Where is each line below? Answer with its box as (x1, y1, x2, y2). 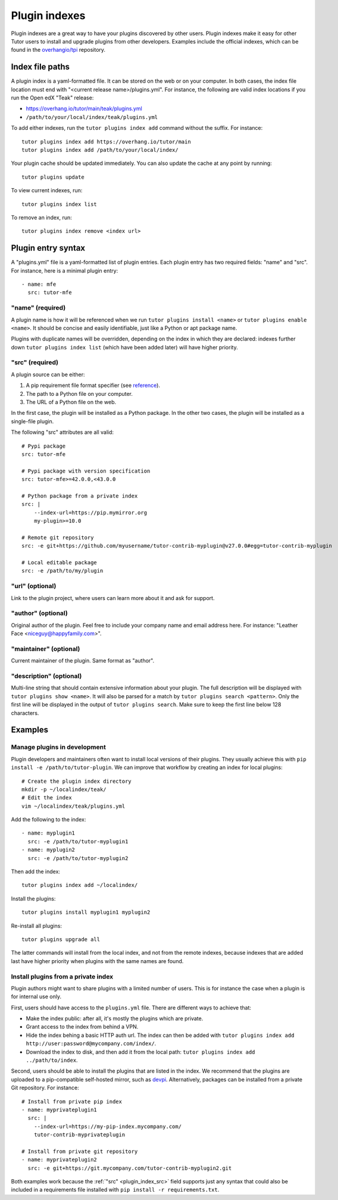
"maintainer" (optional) (11, 645, 80, 653)
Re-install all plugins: (11, 922, 62, 929)
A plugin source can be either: (11, 371, 85, 378)
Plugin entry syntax (11, 243, 86, 253)
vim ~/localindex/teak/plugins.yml (21, 802, 126, 810)
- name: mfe (21, 281, 57, 287)
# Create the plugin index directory (21, 777, 132, 785)
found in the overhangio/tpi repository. (11, 46, 106, 54)
